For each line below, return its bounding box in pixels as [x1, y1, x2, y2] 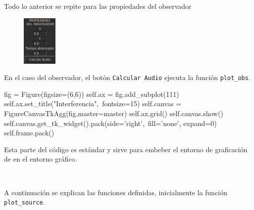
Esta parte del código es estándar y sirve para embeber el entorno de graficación [4, 144, 248, 154]
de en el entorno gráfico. [4, 154, 77, 164]
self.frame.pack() [4, 127, 54, 138]
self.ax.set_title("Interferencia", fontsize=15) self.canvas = [4, 98, 182, 109]
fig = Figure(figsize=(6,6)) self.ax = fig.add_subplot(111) [4, 88, 179, 99]
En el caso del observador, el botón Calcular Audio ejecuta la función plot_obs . [4, 72, 251, 83]
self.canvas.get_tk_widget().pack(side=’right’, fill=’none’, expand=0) [4, 118, 217, 128]
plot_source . [4, 197, 45, 207]
